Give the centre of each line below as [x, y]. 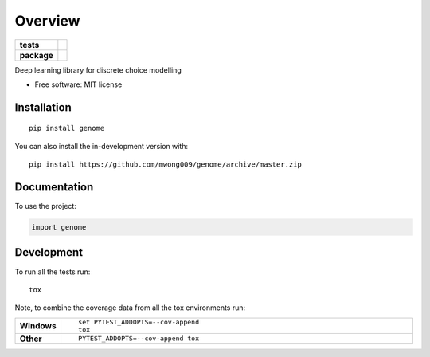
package [36, 55]
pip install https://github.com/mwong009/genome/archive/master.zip [165, 165]
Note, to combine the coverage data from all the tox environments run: [130, 308]
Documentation [54, 187]
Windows [38, 325]
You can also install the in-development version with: [102, 146]
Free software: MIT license [78, 84]
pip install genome [67, 128]
